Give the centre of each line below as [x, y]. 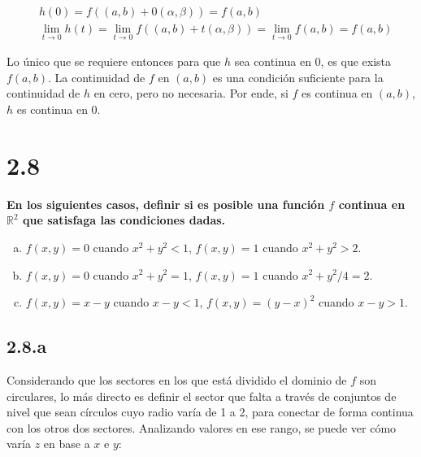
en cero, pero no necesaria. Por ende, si [191, 93]
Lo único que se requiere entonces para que [114, 61]
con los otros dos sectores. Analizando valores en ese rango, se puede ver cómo [202, 427]
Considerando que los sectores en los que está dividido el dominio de [177, 379]
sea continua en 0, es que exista [313, 61]
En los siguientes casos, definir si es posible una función [166, 204]
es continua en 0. [59, 109]
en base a [67, 444]
